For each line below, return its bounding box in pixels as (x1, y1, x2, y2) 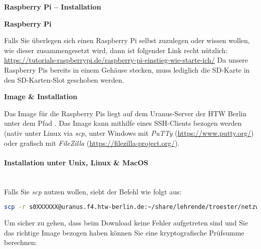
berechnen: (4, 237, 37, 247)
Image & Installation (4, 91, 77, 102)
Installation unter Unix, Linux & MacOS (4, 157, 149, 167)
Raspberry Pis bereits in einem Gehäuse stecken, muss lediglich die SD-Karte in (4, 64, 250, 75)
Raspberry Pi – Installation (4, 2, 101, 12)
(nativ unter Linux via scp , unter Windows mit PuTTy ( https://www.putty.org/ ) (4, 127, 254, 138)
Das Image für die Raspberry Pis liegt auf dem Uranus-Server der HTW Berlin (4, 108, 247, 118)
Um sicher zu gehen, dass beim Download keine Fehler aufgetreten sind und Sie (4, 217, 248, 227)
